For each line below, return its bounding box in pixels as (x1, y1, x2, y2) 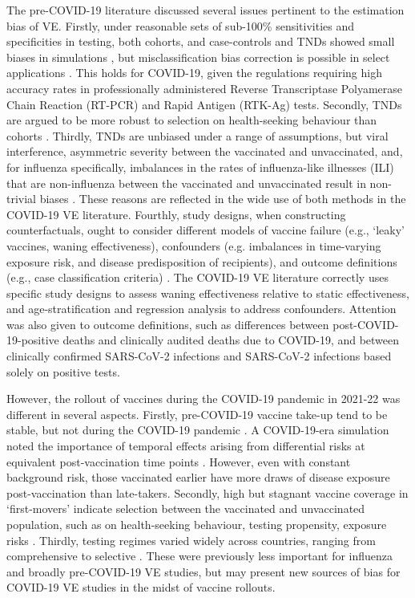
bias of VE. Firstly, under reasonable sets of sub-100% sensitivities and (6, 17, 355, 34)
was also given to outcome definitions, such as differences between (6, 315, 329, 332)
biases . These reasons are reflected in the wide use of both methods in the (39, 190, 406, 207)
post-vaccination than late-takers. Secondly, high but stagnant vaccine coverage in (6, 484, 409, 501)
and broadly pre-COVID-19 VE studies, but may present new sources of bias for (6, 563, 401, 580)
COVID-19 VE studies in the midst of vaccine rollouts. (6, 579, 276, 596)
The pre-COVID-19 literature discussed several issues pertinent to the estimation (6, 2, 405, 18)
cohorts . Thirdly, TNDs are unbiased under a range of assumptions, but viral (6, 127, 389, 144)
